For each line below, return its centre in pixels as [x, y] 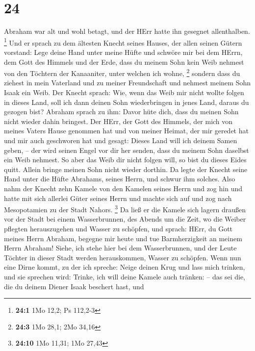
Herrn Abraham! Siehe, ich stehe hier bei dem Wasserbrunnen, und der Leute [120, 248]
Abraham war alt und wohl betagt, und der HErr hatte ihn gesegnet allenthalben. [127, 31]
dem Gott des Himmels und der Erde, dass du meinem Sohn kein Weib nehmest [124, 62]
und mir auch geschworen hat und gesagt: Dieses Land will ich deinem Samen [121, 140]
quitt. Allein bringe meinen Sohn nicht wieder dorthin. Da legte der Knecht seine [126, 169]
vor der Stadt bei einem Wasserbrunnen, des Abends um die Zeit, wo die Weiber [125, 219]
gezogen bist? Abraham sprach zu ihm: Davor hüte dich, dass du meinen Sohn [121, 112]
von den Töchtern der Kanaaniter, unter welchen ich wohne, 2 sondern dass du [122, 72]
